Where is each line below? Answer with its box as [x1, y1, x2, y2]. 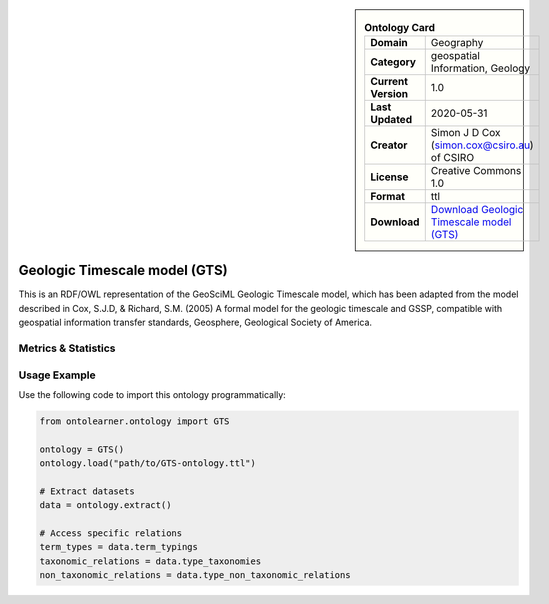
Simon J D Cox [430, 126, 501, 140]
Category [370, 55, 417, 69]
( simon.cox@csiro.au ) [430, 138, 534, 152]
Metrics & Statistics [18, 341, 116, 355]
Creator [370, 138, 408, 152]
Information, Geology [430, 61, 531, 75]
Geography [430, 36, 484, 50]
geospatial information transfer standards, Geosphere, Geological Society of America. [18, 316, 373, 329]
